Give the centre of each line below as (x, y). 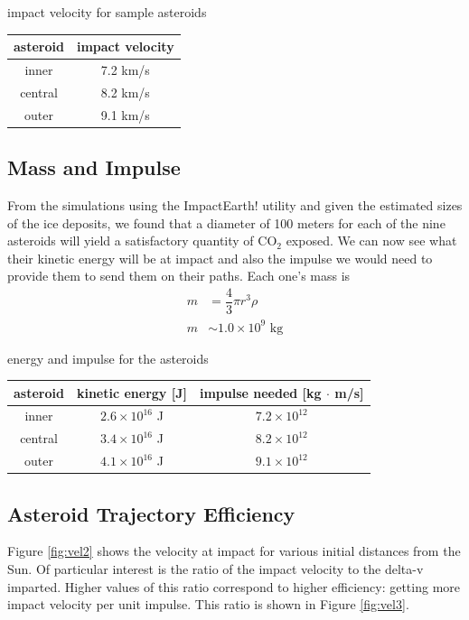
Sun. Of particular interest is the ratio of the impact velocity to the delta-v (216, 569)
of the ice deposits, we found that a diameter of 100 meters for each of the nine (226, 222)
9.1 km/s (125, 114)
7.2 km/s (125, 69)
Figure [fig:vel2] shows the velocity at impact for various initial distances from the (234, 551)
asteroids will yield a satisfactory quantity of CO (142, 241)
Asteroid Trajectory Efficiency (151, 513)
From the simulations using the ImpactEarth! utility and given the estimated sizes (235, 204)
